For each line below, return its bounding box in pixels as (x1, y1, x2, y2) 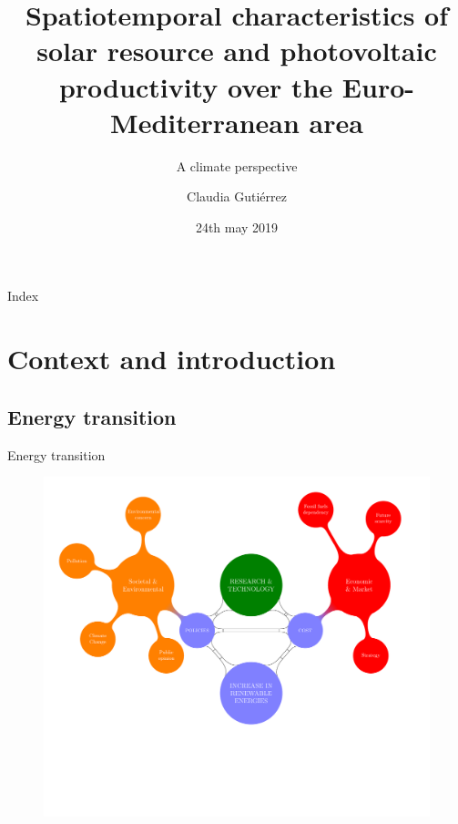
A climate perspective (176, 156, 298, 175)
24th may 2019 (195, 217, 279, 236)
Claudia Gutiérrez (187, 187, 287, 206)
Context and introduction (7, 340, 336, 377)
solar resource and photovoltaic (36, 32, 437, 69)
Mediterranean (110, 103, 300, 140)
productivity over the (58, 67, 333, 105)
